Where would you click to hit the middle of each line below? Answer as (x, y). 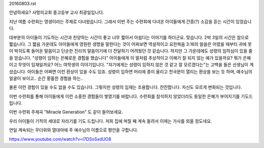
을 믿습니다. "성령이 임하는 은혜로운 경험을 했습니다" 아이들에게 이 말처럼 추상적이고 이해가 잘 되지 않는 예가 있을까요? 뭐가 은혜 (130, 58)
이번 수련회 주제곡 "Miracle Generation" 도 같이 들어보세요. (66, 112)
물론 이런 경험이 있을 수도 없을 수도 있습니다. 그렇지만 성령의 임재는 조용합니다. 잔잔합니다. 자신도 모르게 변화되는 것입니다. (125, 87)
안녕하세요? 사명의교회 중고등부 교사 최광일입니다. (57, 13)
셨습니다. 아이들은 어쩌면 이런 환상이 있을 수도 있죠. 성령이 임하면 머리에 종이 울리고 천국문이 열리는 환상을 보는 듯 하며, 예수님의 (131, 71)
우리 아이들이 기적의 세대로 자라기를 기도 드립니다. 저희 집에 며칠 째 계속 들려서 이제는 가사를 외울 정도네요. (110, 121)
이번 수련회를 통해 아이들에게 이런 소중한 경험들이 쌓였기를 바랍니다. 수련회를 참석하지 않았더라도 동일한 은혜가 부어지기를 (124, 96)
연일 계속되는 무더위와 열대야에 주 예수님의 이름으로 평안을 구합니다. (74, 130)
